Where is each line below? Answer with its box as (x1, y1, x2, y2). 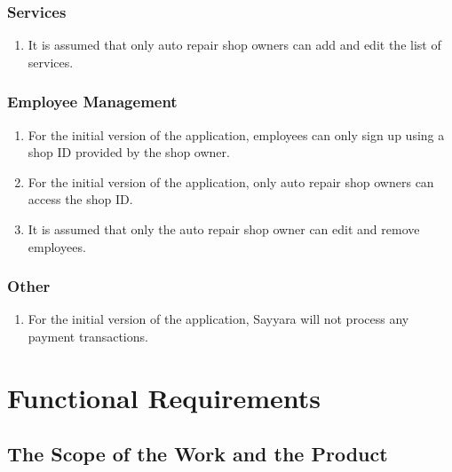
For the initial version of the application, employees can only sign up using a (28, 125, 445, 144)
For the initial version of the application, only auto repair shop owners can (28, 172, 434, 191)
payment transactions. (28, 327, 148, 345)
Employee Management (7, 90, 178, 113)
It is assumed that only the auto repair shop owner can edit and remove (28, 220, 420, 238)
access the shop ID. (28, 190, 133, 208)
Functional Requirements (7, 379, 321, 415)
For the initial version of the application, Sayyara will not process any (28, 310, 409, 328)
